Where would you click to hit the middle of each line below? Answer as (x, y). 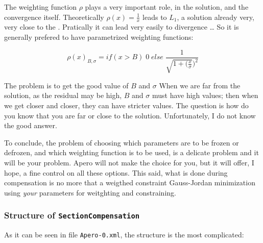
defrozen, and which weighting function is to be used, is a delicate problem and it (131, 152)
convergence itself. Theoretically (54, 17)
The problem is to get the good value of (66, 85)
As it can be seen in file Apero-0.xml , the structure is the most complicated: (124, 235)
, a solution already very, (216, 17)
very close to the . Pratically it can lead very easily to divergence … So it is (122, 27)
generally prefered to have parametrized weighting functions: (99, 37)
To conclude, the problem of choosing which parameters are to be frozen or (122, 142)
